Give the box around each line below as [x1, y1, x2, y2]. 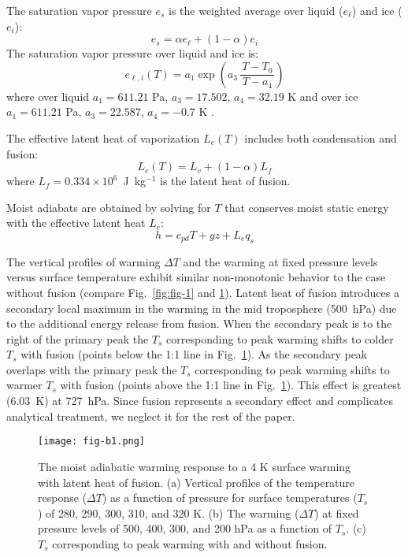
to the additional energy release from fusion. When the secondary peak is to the [6, 315, 392, 332]
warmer [6, 377, 43, 393]
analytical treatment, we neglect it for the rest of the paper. [6, 407, 295, 424]
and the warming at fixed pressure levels [183, 253, 378, 269]
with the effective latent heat [6, 214, 146, 231]
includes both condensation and [244, 129, 397, 146]
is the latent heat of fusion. [160, 173, 291, 189]
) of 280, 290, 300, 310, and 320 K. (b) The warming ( [38, 504, 299, 521]
